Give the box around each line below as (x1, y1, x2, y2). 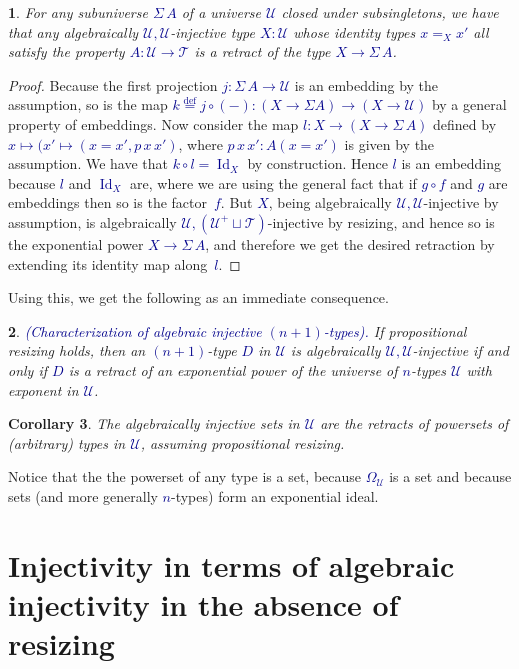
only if (8, 359, 48, 380)
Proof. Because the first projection (8, 74, 218, 95)
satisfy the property (8, 41, 125, 62)
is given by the (344, 133, 435, 154)
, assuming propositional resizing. (140, 432, 345, 453)
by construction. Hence (247, 153, 388, 174)
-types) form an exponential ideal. (171, 485, 379, 506)
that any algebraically (8, 21, 139, 42)
